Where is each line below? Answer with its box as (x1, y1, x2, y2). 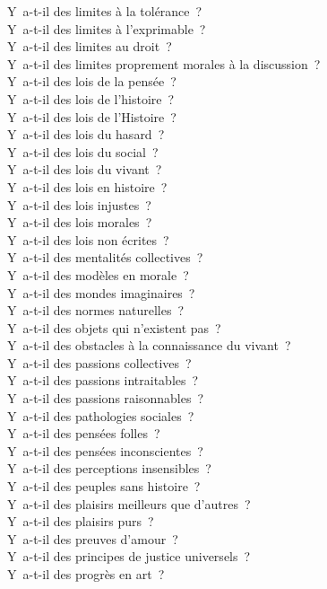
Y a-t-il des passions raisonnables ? (7, 389, 204, 408)
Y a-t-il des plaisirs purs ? (7, 512, 154, 531)
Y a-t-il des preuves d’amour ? (7, 529, 178, 548)
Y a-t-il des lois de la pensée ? (7, 72, 176, 91)
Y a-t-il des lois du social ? (7, 142, 159, 161)
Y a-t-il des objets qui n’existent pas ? (7, 318, 221, 337)
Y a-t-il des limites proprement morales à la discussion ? (7, 54, 321, 73)
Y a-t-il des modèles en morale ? (7, 265, 189, 284)
